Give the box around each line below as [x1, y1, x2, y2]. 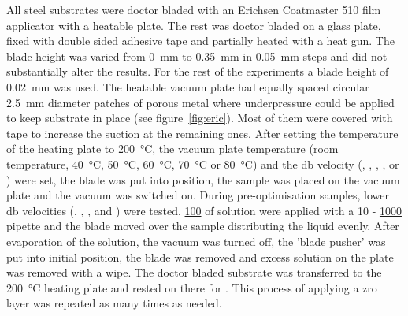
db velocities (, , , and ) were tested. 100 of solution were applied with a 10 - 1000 [6, 202, 402, 218]
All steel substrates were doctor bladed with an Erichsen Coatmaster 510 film [6, 2, 381, 17]
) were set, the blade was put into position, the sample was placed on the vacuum [6, 171, 400, 188]
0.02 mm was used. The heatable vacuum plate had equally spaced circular [6, 78, 369, 95]
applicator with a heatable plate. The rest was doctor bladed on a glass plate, [6, 17, 381, 33]
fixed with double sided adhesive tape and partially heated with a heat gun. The [6, 32, 395, 49]
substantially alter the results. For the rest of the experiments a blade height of [6, 63, 389, 80]
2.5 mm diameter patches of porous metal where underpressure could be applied [6, 94, 395, 110]
